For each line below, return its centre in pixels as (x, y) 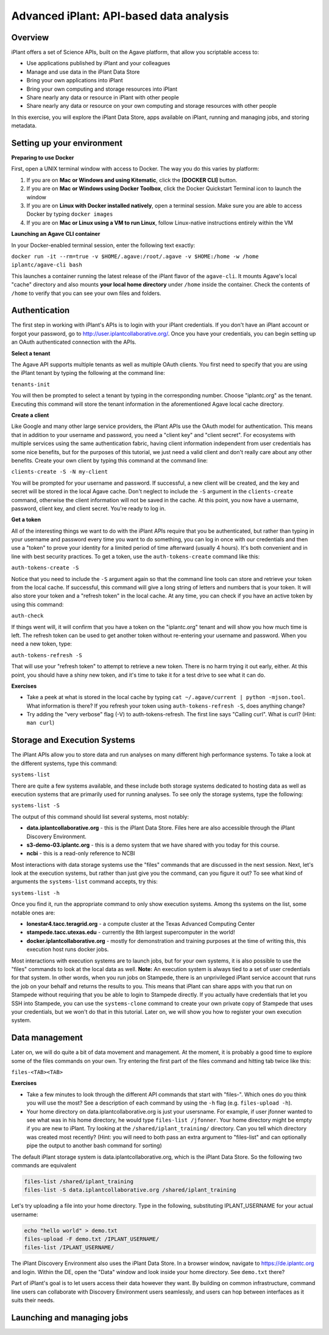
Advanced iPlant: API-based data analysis (120, 16)
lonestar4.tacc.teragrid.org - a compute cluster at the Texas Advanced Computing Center (141, 924)
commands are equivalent (44, 1165)
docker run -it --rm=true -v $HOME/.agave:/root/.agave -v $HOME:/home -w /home (135, 256)
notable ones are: (33, 913)
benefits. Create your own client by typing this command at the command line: (110, 460)
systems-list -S (36, 806)
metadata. (24, 126)
